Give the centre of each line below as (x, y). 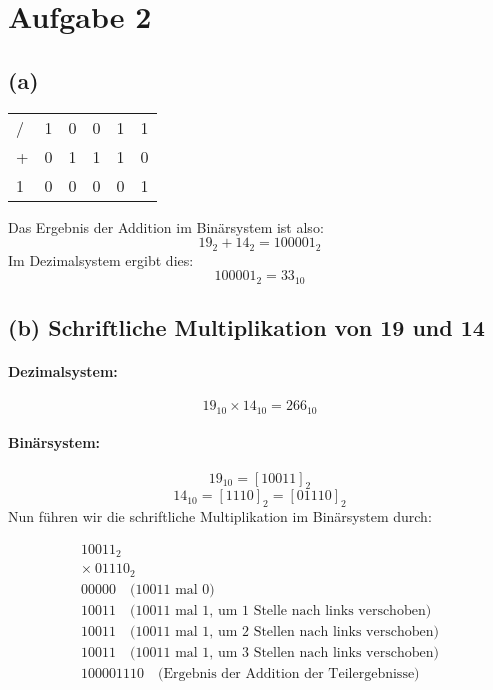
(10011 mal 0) (172, 589)
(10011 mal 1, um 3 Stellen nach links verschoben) (284, 652)
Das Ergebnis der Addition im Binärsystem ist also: (166, 226)
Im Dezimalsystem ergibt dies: (101, 259)
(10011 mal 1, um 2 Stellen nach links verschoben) (284, 631)
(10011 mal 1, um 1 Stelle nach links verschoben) (281, 610)
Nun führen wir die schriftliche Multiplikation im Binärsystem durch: (220, 516)
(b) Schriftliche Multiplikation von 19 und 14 (246, 327)
